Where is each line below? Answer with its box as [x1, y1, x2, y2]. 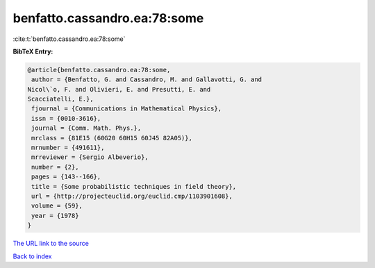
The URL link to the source [12, 240, 90, 248]
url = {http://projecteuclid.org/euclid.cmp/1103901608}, [31, 192, 233, 200]
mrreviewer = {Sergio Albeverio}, [31, 153, 149, 161]
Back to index [12, 252, 52, 260]
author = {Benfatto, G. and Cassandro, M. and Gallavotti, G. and [31, 76, 262, 83]
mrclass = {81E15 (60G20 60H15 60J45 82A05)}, [31, 134, 192, 142]
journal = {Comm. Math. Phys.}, [31, 124, 142, 132]
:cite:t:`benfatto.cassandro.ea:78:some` [12, 35, 126, 43]
